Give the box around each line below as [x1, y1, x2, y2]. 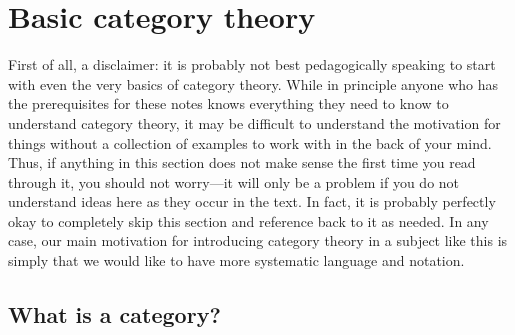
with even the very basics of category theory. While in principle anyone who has [8, 73, 498, 94]
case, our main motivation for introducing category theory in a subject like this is [8, 230, 508, 251]
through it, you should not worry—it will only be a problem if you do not [8, 171, 460, 192]
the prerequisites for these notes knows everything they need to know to [8, 93, 449, 114]
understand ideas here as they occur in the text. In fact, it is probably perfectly [8, 191, 496, 212]
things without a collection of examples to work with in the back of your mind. [8, 132, 492, 153]
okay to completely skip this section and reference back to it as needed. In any [8, 210, 489, 231]
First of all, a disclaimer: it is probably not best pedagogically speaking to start [8, 54, 496, 75]
